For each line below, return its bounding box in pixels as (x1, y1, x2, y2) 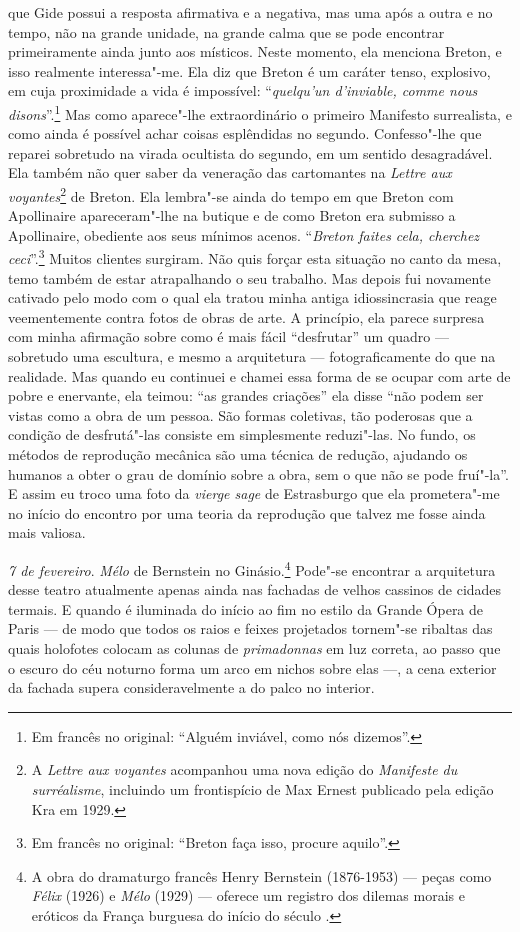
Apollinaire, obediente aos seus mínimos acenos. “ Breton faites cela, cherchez (8, 224, 480, 245)
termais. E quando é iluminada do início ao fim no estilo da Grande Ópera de (8, 598, 484, 619)
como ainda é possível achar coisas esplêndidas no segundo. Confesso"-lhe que (8, 123, 482, 144)
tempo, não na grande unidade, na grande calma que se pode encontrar (8, 21, 445, 42)
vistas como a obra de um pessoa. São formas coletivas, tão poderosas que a (8, 404, 473, 425)
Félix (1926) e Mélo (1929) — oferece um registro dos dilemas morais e (31, 885, 465, 906)
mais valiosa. (8, 522, 86, 543)
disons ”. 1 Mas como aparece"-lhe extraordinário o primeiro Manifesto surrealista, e (8, 100, 512, 124)
